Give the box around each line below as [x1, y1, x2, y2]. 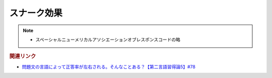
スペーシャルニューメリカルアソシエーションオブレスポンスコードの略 [35, 36, 181, 42]
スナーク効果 [9, 7, 63, 18]
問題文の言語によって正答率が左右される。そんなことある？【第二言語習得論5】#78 [22, 63, 196, 69]
